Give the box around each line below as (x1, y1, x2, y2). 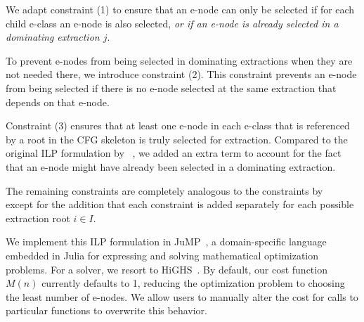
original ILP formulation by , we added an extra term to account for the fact (6, 146, 342, 160)
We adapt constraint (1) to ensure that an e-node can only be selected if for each (6, 2, 355, 16)
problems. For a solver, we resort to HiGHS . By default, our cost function (6, 262, 327, 276)
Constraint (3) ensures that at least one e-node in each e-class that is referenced (6, 118, 350, 133)
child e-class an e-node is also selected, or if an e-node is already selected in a (6, 15, 339, 30)
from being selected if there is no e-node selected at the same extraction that (6, 80, 337, 95)
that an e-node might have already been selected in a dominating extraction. (6, 159, 336, 174)
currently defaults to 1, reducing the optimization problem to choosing (41, 276, 345, 290)
